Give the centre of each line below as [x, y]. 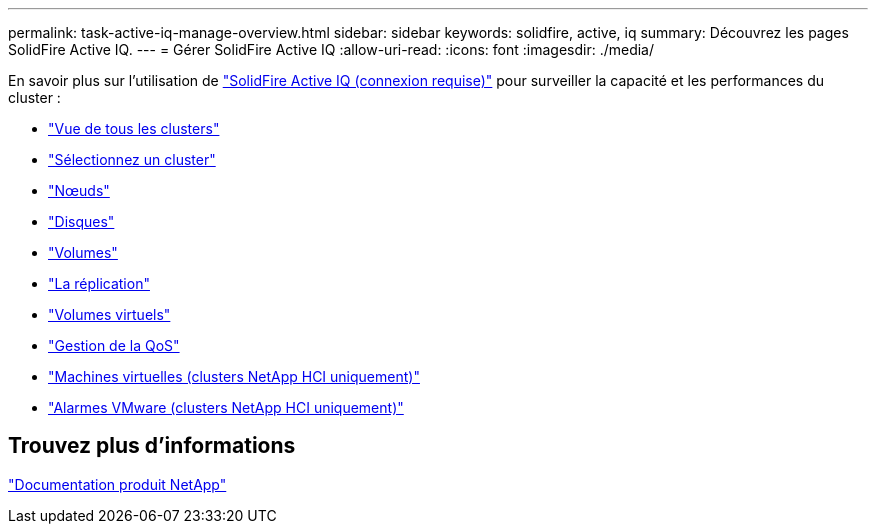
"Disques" [81, 221]
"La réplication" [99, 283]
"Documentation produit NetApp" [117, 484]
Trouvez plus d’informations [152, 446]
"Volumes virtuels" [109, 314]
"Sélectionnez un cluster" [132, 159]
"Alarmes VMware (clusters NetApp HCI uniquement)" [226, 407]
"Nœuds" [79, 190]
